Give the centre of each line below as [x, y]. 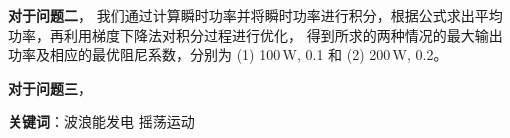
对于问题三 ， [50, 87]
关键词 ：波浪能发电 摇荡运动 [101, 121]
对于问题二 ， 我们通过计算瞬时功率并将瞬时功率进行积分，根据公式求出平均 [255, 15]
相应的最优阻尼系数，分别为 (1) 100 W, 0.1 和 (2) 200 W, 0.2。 [248, 54]
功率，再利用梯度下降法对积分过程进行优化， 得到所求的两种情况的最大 [241, 34]
